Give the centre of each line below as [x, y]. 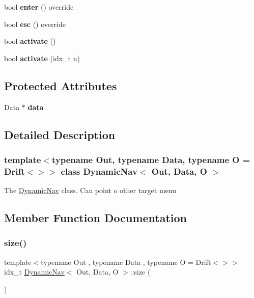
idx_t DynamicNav [34, 272]
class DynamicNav [99, 171]
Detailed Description [60, 134]
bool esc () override [35, 24]
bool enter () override [39, 7]
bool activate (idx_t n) [42, 58]
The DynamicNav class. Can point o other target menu [90, 190]
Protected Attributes [61, 85]
